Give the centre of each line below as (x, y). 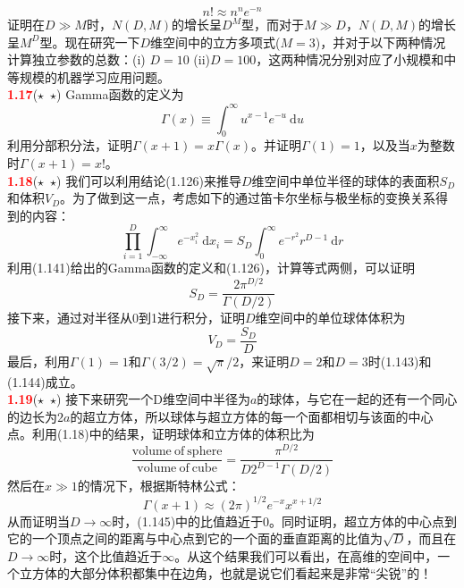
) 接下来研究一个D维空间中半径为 (153, 399)
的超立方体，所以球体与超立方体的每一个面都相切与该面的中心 (252, 416)
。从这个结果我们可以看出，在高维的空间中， (306, 555)
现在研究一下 (102, 42)
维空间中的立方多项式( (215, 42)
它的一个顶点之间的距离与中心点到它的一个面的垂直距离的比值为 (195, 538)
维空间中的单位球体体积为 (330, 318)
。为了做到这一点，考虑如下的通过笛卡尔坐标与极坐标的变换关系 (248, 198)
